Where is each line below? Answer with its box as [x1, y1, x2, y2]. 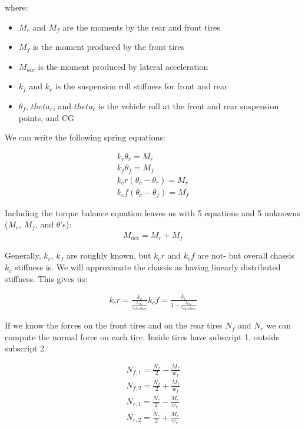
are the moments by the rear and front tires [62, 21, 220, 33]
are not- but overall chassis [197, 249, 294, 262]
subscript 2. [5, 342, 47, 354]
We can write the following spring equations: [5, 131, 165, 143]
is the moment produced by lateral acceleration [38, 60, 208, 72]
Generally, [5, 249, 41, 262]
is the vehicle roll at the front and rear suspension [98, 99, 279, 112]
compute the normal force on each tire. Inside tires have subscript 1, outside [5, 330, 280, 343]
